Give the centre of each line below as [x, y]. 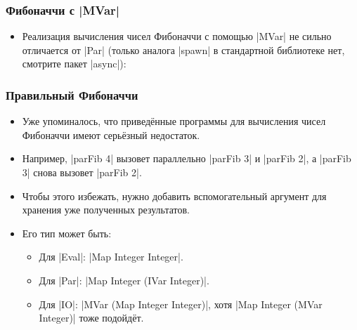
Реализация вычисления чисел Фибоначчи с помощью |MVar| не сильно [177, 36]
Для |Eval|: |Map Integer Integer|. [111, 257]
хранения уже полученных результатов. [106, 210]
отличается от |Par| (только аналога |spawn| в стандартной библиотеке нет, [183, 49]
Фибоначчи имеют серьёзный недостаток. [111, 134]
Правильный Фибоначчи [72, 94]
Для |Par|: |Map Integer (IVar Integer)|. [124, 280]
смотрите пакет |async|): [74, 64]
